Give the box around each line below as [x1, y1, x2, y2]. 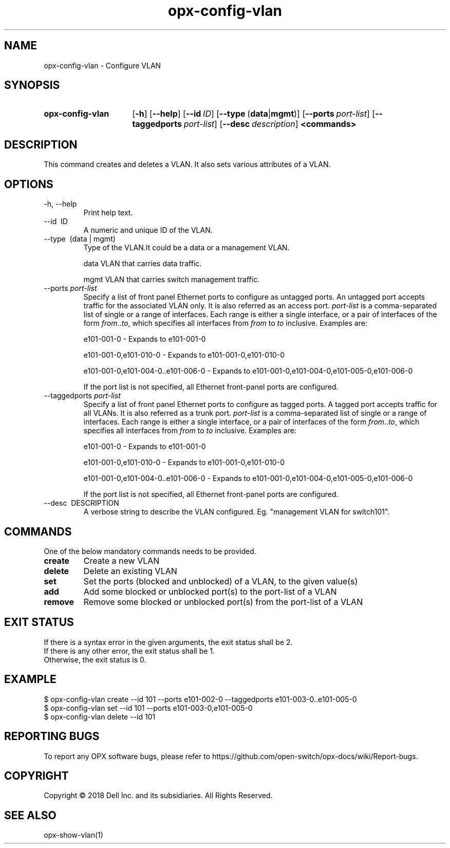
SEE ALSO [4, 808, 57, 822]
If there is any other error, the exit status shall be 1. [44, 646, 215, 655]
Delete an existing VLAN [83, 565, 177, 576]
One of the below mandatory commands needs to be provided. [44, 546, 256, 556]
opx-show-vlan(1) [44, 831, 103, 840]
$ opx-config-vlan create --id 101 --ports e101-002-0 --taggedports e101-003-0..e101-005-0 [44, 694, 357, 704]
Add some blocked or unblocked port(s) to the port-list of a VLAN [83, 586, 337, 597]
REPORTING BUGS [4, 730, 100, 743]
